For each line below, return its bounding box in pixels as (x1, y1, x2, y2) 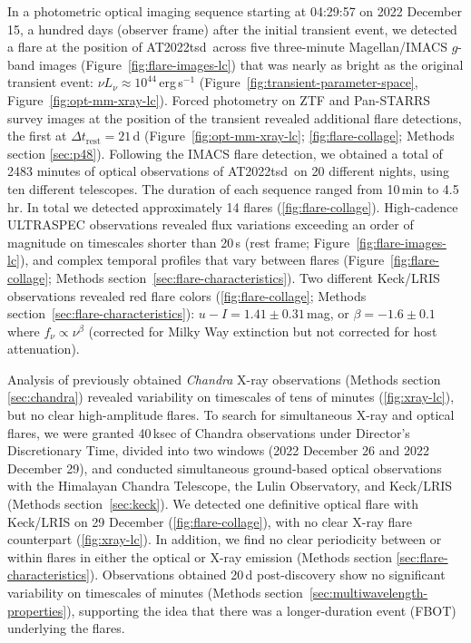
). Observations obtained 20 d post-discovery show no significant (89, 565, 446, 584)
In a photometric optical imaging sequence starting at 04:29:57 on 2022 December (7, 2, 462, 20)
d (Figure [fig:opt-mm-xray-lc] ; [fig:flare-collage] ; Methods (132, 126, 455, 145)
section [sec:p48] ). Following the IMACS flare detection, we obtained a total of (7, 143, 443, 162)
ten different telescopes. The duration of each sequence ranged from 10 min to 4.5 (7, 179, 459, 198)
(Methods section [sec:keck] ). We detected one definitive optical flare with (7, 494, 418, 513)
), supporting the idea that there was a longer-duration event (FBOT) (66, 600, 456, 619)
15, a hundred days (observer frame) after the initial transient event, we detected (7, 19, 457, 38)
